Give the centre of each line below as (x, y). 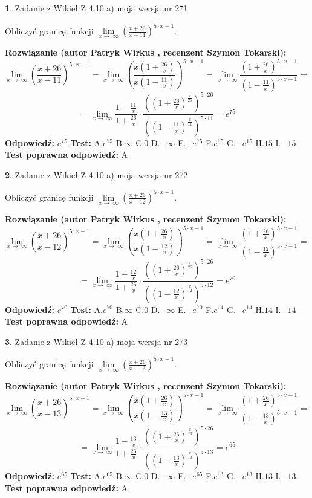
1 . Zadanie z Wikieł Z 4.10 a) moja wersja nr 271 (96, 8)
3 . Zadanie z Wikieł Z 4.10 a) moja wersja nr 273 (96, 341)
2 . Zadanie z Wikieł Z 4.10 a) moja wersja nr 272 (96, 174)
